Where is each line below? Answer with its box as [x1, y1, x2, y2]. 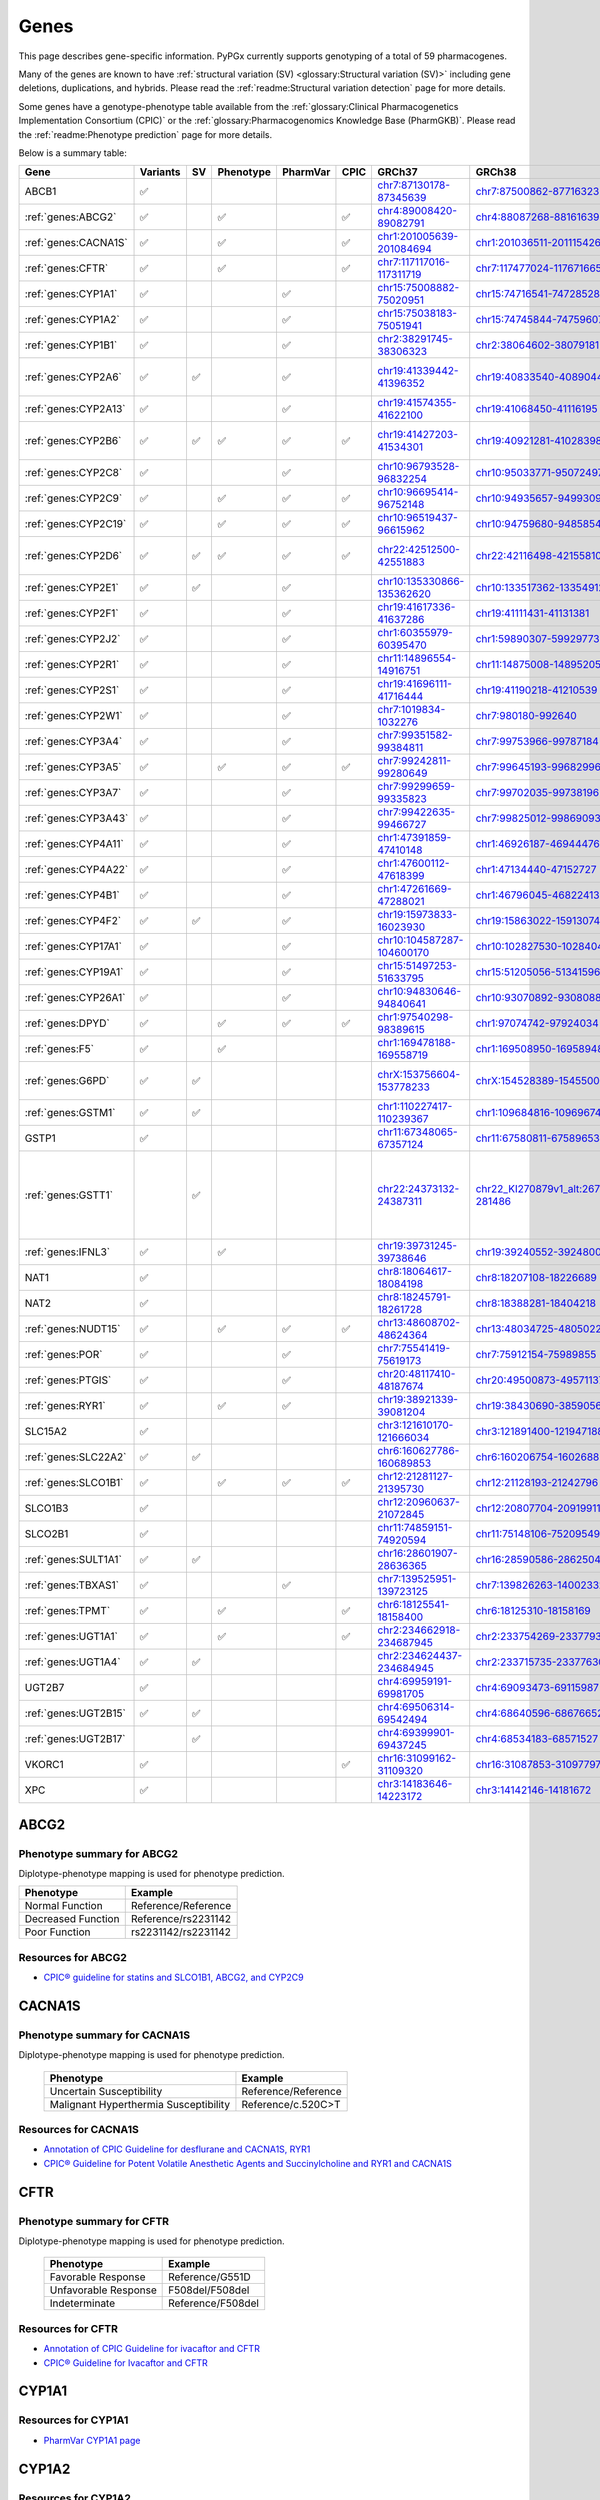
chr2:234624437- [377, 1649, 463, 1663]
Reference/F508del [168, 2296, 260, 2310]
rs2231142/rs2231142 [130, 1925, 232, 1939]
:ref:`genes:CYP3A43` [24, 811, 129, 825]
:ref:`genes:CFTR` [24, 261, 109, 275]
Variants [139, 165, 181, 179]
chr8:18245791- [377, 1290, 452, 1304]
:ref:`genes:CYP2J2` [24, 632, 121, 646]
